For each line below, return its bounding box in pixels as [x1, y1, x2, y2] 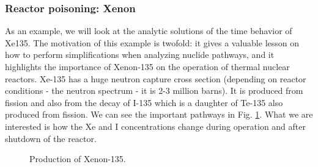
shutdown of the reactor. [5, 132, 97, 144]
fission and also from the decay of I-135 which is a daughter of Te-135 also [5, 96, 283, 108]
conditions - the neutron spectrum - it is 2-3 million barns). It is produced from [5, 84, 303, 97]
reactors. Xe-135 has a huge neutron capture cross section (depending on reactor [5, 72, 306, 85]
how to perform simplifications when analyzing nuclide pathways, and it [5, 48, 275, 61]
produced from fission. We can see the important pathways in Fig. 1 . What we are [5, 108, 313, 121]
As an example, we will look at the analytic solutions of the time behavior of [5, 24, 292, 37]
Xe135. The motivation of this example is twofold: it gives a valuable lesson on [5, 36, 300, 49]
